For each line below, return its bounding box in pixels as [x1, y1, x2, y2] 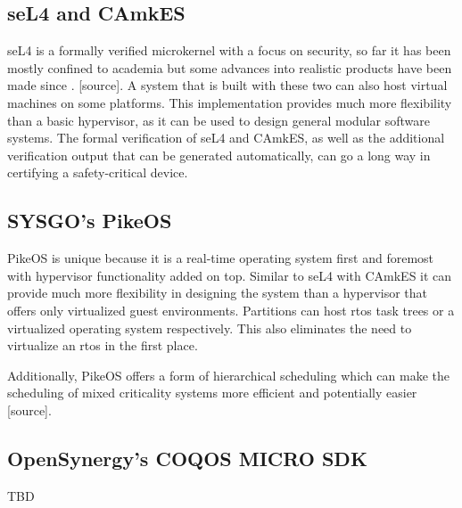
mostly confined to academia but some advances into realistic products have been [7, 58, 452, 77]
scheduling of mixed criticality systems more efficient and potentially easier [7, 383, 417, 402]
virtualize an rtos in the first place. [7, 336, 198, 355]
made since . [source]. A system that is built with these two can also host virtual [7, 76, 448, 94]
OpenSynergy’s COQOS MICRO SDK [7, 444, 367, 471]
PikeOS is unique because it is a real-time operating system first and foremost [7, 249, 434, 267]
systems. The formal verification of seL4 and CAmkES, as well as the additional [7, 128, 445, 147]
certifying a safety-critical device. [7, 163, 188, 182]
